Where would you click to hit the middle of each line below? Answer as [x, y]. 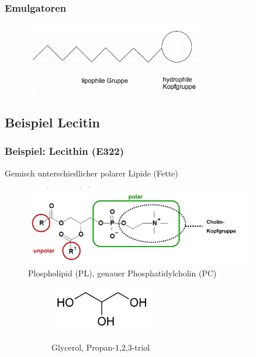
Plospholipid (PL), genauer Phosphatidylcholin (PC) [122, 273]
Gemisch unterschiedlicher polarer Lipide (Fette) [91, 173]
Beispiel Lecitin [52, 122]
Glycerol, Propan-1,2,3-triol [101, 347]
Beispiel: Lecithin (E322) [65, 151]
